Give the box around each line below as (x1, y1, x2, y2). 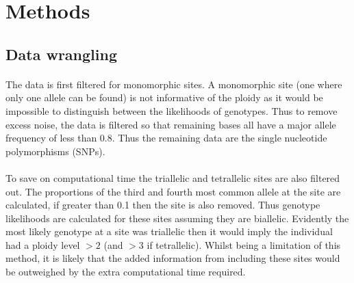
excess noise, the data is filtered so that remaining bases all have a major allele (5, 117, 336, 131)
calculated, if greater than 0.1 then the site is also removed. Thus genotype (5, 198, 320, 212)
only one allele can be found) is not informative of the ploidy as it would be (5, 90, 323, 105)
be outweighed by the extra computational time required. (5, 265, 246, 279)
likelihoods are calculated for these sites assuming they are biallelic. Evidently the (5, 211, 349, 225)
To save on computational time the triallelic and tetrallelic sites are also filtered (5, 170, 340, 185)
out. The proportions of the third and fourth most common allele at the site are (5, 184, 341, 198)
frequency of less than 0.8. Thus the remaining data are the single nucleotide (5, 131, 327, 145)
